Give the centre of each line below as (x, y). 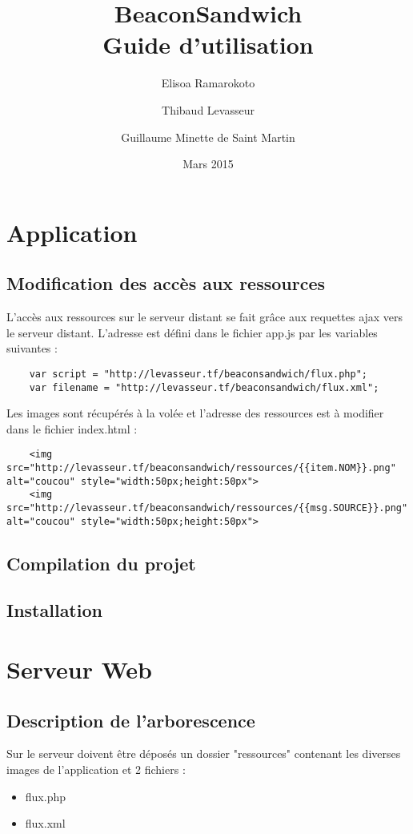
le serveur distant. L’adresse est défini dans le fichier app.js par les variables (192, 332)
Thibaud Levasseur (208, 109)
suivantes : (32, 348)
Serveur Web (79, 669)
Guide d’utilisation (208, 44)
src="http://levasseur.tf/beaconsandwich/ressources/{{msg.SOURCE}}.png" (207, 508)
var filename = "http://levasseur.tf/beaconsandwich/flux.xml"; (204, 387)
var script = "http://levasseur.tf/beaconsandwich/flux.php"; (198, 374)
